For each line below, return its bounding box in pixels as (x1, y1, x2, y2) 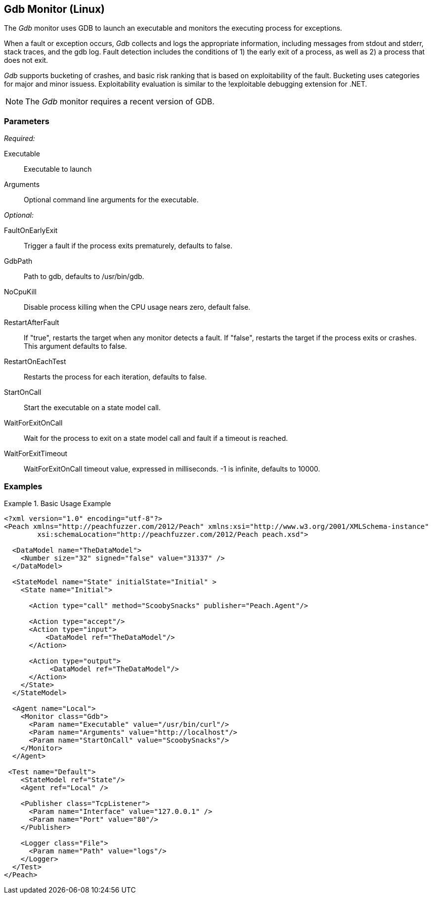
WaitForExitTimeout (4, 449, 68, 458)
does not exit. (4, 56, 48, 65)
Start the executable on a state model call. (24, 403, 161, 412)
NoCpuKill (4, 287, 37, 296)
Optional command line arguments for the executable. (24, 195, 199, 204)
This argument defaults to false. (24, 342, 127, 351)
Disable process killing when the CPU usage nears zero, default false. (24, 303, 251, 312)
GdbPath (4, 257, 33, 266)
